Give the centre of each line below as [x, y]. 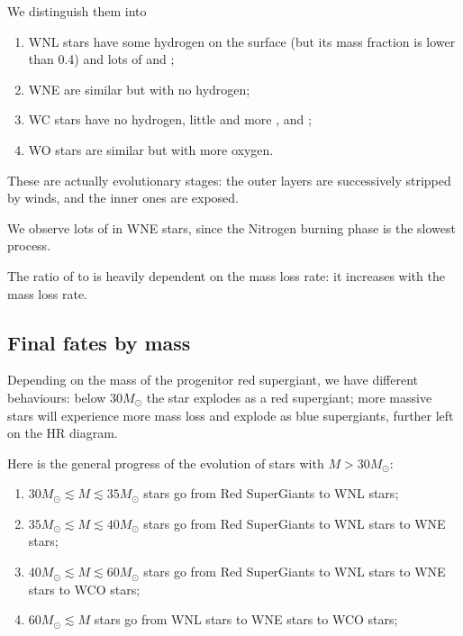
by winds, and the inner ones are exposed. [123, 198]
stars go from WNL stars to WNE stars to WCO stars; [246, 619]
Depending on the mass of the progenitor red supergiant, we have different [213, 380]
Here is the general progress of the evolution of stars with [166, 463]
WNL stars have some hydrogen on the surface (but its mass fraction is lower [242, 41]
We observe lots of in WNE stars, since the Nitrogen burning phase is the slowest [232, 227]
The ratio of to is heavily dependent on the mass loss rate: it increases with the [226, 275]
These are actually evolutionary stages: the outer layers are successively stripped [229, 180]
